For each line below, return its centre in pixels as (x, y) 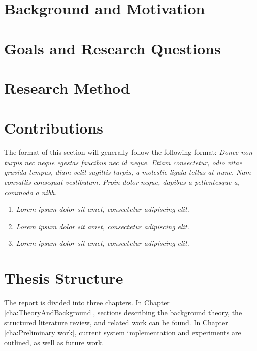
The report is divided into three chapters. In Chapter (87, 302)
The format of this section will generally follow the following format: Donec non (128, 152)
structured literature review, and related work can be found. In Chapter (116, 322)
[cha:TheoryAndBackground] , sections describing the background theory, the (123, 312)
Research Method (67, 88)
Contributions (54, 128)
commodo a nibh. (30, 192)
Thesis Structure (64, 278)
